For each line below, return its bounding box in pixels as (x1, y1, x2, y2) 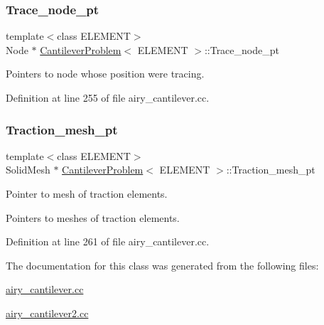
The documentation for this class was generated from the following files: (6, 257, 319, 272)
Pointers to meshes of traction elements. (6, 210, 180, 225)
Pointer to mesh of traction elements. (6, 186, 168, 201)
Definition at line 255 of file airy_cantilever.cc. (6, 90, 210, 105)
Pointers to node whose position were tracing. (6, 66, 205, 81)
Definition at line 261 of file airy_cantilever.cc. (6, 234, 210, 249)
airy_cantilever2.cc (6, 305, 89, 320)
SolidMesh (6, 162, 50, 177)
